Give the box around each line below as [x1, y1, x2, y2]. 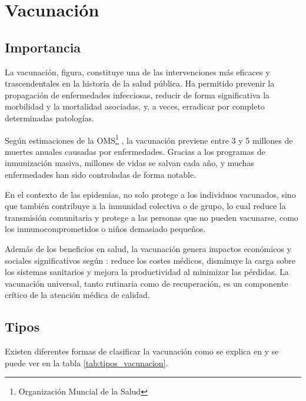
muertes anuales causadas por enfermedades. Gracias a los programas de [5, 145, 265, 157]
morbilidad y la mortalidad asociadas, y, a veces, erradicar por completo [5, 100, 265, 112]
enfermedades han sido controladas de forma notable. [5, 168, 197, 180]
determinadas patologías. [5, 111, 94, 124]
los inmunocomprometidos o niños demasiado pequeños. [5, 223, 206, 235]
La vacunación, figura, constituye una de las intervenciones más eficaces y [5, 65, 270, 78]
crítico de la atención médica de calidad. [5, 289, 150, 301]
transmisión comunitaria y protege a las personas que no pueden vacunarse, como [5, 211, 298, 223]
